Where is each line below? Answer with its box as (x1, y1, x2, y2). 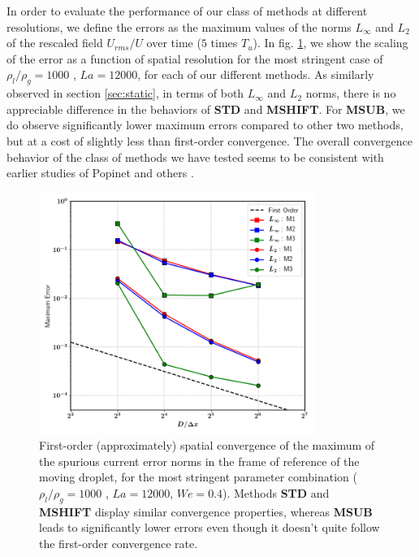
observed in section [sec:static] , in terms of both (6, 85, 244, 102)
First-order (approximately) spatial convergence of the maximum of (39, 437, 375, 454)
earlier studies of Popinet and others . (6, 164, 194, 181)
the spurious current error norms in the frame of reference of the (39, 452, 360, 469)
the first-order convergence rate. (39, 534, 198, 551)
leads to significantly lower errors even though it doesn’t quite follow (39, 519, 380, 536)
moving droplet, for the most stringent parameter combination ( (39, 468, 357, 485)
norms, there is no (305, 85, 396, 102)
